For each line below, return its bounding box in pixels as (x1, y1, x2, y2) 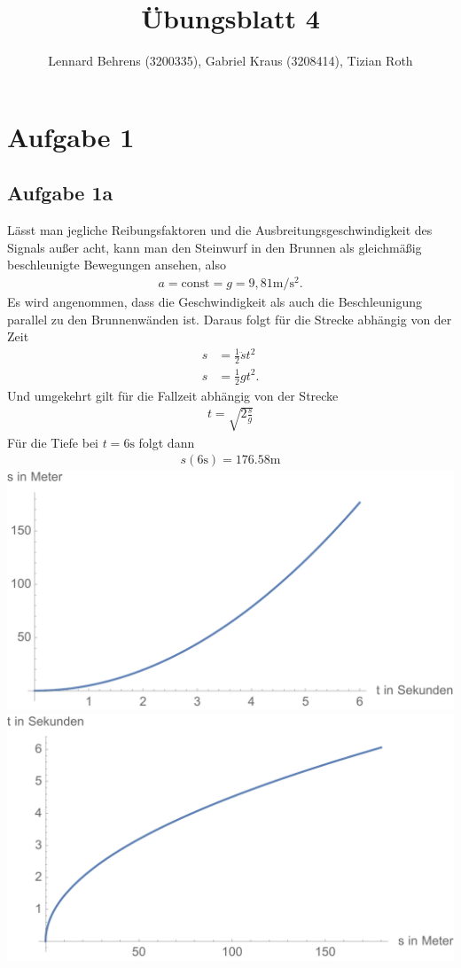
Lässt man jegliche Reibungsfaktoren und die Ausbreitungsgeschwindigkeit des (7, 221, 433, 239)
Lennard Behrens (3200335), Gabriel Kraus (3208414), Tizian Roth (48, 51, 413, 70)
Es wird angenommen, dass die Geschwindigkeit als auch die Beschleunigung (7, 293, 423, 310)
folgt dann (138, 433, 195, 451)
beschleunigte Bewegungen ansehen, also (7, 255, 226, 274)
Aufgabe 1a (7, 179, 113, 207)
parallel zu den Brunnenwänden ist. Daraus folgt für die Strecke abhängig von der (7, 309, 452, 328)
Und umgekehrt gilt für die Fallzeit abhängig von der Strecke (7, 386, 339, 404)
